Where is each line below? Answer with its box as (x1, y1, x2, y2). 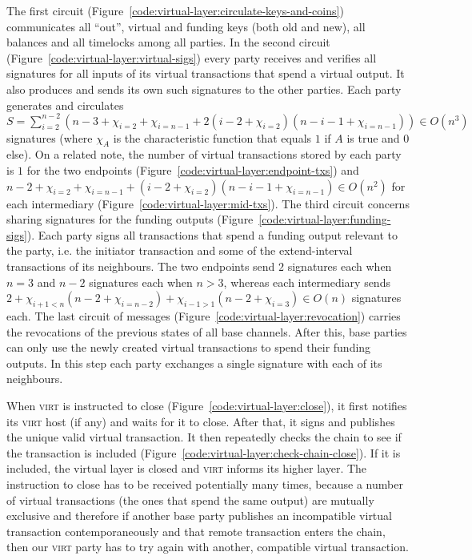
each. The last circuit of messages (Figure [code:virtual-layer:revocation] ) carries (6, 308, 401, 324)
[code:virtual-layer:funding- (258, 211, 391, 228)
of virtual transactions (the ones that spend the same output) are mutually (6, 491, 374, 508)
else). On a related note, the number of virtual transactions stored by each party (6, 146, 402, 163)
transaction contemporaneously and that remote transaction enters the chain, (6, 522, 386, 539)
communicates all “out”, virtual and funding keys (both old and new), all (6, 18, 366, 34)
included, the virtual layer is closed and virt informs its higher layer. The (6, 460, 367, 477)
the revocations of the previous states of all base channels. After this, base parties (6, 323, 407, 340)
